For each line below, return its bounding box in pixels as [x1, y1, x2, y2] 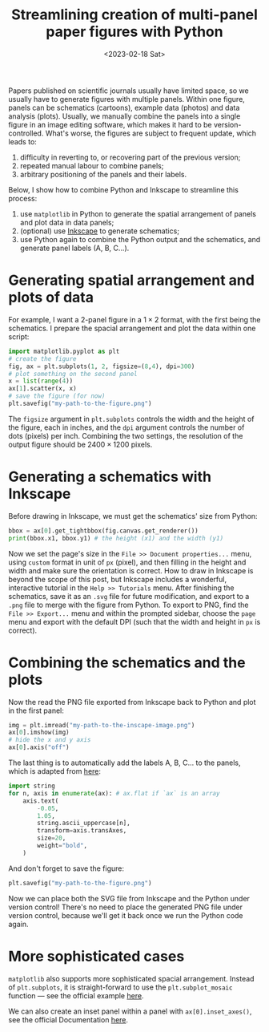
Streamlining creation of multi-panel [10, 6, 259, 24]
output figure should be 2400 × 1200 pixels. [8, 439, 153, 449]
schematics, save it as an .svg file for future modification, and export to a [8, 591, 250, 601]
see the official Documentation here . [8, 1014, 129, 1024]
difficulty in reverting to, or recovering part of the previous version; [19, 152, 241, 162]
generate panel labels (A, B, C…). [19, 243, 130, 253]
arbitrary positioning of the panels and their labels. [19, 169, 187, 179]
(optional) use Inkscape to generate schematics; [19, 226, 180, 236]
